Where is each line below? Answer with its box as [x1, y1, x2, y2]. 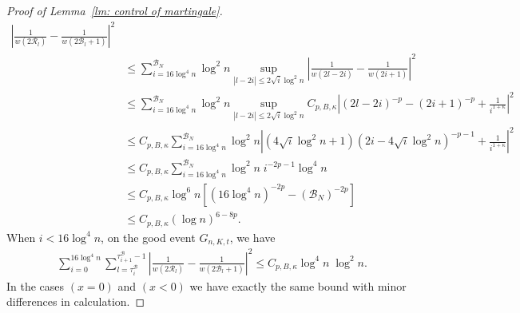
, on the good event [101, 228, 196, 245]
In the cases [6, 277, 65, 294]
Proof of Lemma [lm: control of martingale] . [6, 2, 223, 18]
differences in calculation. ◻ [6, 293, 145, 310]
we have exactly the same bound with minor [189, 277, 407, 294]
